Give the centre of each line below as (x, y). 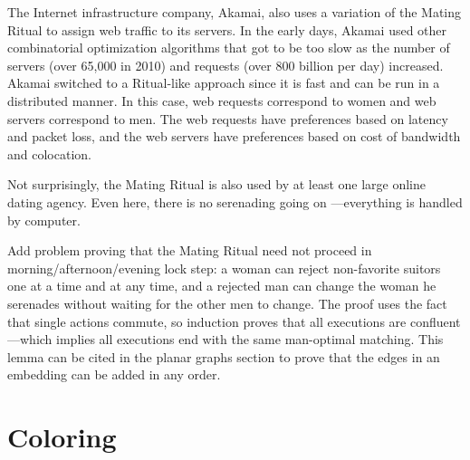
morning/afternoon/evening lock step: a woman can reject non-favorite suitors (224, 268)
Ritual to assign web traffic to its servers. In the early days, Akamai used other (227, 29)
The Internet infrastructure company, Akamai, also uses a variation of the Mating (235, 12)
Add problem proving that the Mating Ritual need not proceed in (190, 250)
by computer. (44, 220)
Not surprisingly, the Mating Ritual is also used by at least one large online (217, 184)
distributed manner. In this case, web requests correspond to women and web (222, 100)
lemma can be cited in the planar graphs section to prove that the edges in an (224, 356)
